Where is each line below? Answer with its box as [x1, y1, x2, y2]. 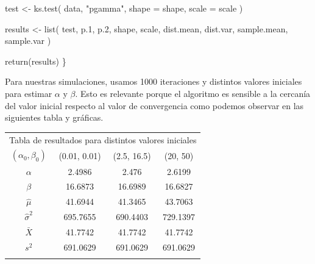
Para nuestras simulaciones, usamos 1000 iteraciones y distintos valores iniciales [5, 75, 302, 88]
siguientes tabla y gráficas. [5, 111, 104, 124]
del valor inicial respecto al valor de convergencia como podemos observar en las [5, 99, 304, 112]
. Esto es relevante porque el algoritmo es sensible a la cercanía [75, 87, 311, 99]
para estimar [5, 87, 52, 99]
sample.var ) [5, 34, 51, 47]
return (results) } [5, 54, 66, 67]
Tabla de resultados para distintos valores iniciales [9, 133, 197, 146]
